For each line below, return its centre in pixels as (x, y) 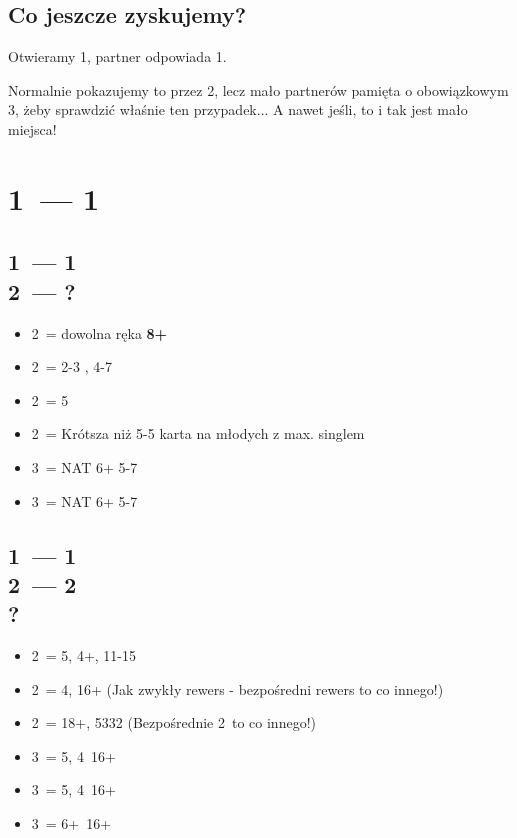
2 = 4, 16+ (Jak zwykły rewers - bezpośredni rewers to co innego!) (237, 688)
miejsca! (32, 128)
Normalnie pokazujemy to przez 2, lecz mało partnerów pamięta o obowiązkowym (258, 89)
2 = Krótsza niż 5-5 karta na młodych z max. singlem (198, 433)
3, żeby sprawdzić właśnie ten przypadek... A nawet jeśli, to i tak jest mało (238, 109)
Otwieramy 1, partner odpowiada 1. (117, 56)
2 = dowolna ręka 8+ (99, 332)
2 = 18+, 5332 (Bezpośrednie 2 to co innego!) (173, 722)
